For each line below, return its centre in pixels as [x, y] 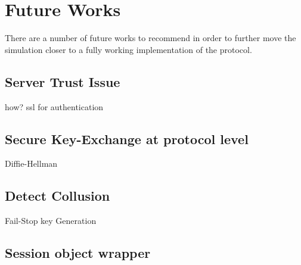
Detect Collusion [58, 196]
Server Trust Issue [63, 81]
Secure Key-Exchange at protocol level [127, 138]
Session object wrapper [78, 253]
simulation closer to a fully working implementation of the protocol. [128, 49]
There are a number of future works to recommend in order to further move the [150, 38]
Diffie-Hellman [31, 163]
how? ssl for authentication [54, 106]
